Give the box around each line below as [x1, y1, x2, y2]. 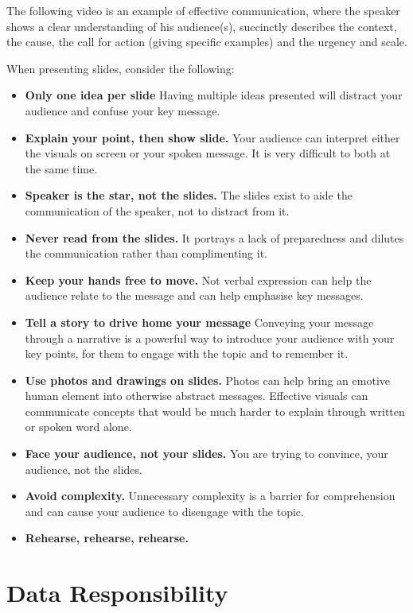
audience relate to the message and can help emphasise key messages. [25, 287, 364, 304]
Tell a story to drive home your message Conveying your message [25, 313, 374, 330]
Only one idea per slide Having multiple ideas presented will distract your [25, 87, 403, 103]
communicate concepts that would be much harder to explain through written [25, 402, 405, 419]
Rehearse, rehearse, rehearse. [25, 530, 189, 546]
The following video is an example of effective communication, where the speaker [6, 2, 400, 18]
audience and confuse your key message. [25, 102, 220, 118]
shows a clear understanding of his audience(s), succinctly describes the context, [6, 17, 397, 34]
